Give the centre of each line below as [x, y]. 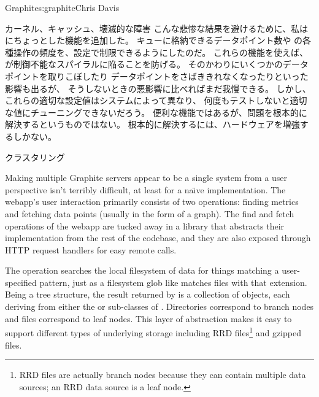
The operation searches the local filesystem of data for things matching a [142, 270]
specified [21, 282]
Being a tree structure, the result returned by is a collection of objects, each [148, 294]
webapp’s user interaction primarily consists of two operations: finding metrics [152, 202]
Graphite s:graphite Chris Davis [62, 7]
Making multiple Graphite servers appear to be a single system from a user [146, 178]
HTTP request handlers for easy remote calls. [91, 249]
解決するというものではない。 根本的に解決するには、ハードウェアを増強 [152, 124]
